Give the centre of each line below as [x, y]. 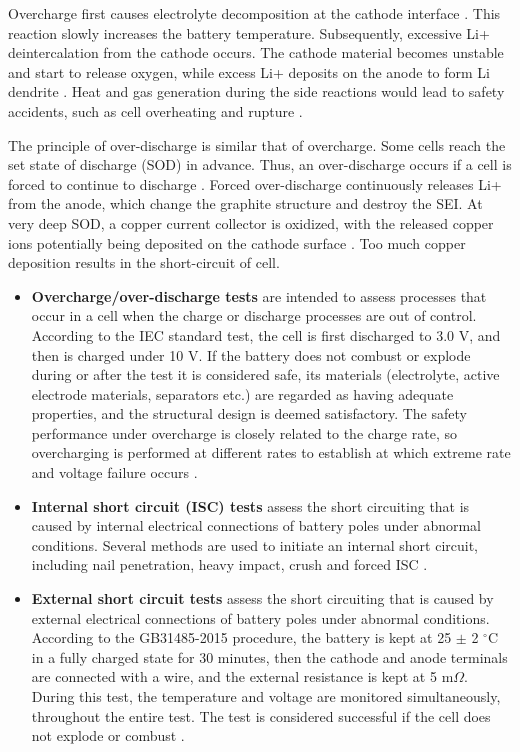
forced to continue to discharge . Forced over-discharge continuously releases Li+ [255, 183]
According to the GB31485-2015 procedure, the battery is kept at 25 [241, 637]
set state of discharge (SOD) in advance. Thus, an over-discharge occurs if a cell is [260, 164]
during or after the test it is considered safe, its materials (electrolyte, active [265, 374]
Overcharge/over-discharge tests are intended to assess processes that [259, 295]
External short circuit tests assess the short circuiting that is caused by [262, 598]
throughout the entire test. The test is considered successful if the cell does [261, 715]
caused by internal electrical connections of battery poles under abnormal [256, 525]
